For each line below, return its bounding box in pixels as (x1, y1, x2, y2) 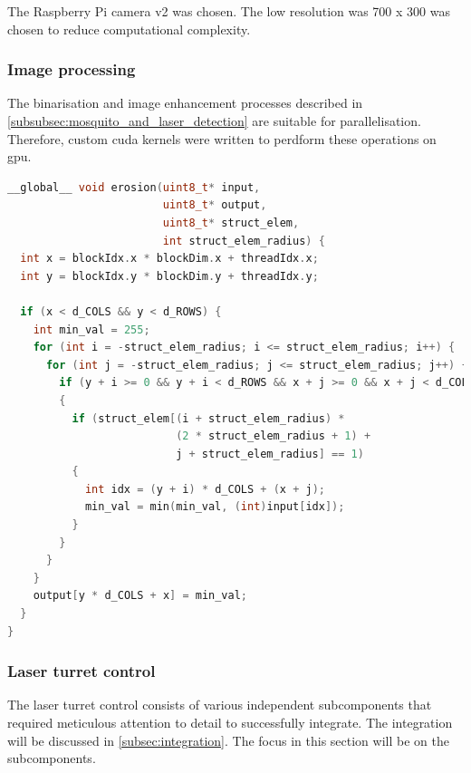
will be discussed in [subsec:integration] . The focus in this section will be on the (7, 730, 449, 749)
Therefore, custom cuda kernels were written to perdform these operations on (7, 129, 437, 148)
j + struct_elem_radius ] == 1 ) (176, 447, 364, 460)
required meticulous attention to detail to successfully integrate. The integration (7, 713, 453, 732)
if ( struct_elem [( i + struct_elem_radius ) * (72, 411, 345, 425)
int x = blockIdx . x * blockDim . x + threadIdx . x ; (20, 252, 319, 266)
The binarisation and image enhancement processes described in (7, 93, 363, 112)
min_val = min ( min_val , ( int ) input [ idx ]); (84, 500, 345, 514)
